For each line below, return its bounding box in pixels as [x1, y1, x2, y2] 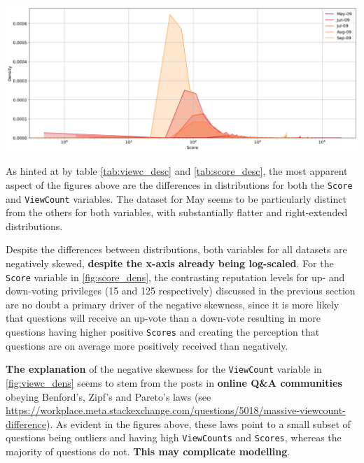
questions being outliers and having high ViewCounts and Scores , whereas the [6, 430, 342, 445]
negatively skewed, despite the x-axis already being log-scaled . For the [6, 255, 334, 270]
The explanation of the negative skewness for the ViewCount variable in [6, 362, 322, 376]
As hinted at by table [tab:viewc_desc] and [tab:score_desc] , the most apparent [6, 164, 348, 178]
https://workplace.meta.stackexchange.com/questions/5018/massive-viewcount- [6, 403, 346, 418]
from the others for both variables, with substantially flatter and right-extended [6, 205, 348, 220]
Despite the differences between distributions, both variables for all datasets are [6, 242, 347, 257]
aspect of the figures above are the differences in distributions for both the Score [6, 177, 353, 192]
